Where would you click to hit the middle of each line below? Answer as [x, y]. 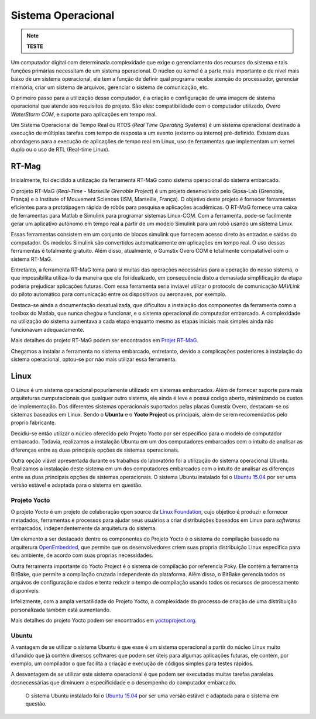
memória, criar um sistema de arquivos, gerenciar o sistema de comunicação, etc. [110, 87]
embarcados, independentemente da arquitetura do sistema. [84, 528]
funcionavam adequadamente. [48, 329]
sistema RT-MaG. [32, 259]
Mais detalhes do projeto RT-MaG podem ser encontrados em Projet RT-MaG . [105, 340]
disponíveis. [25, 590]
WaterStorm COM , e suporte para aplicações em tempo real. [84, 114]
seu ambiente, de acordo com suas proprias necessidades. [82, 555]
